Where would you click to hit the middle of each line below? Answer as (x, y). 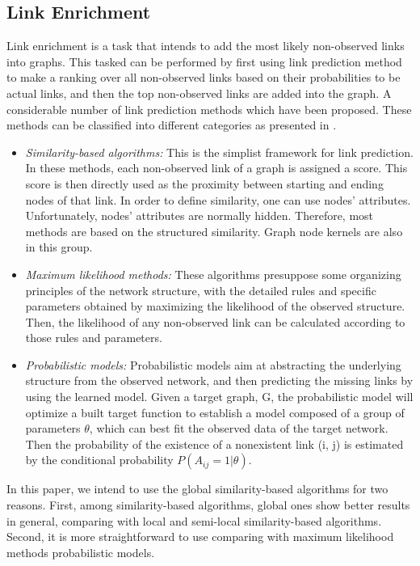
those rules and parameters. (94, 338)
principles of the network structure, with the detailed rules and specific (201, 290)
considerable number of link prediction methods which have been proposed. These (209, 109)
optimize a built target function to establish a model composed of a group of (215, 412)
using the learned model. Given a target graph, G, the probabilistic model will (219, 397)
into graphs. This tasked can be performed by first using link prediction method (204, 61)
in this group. (59, 247)
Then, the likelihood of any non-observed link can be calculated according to (215, 321)
